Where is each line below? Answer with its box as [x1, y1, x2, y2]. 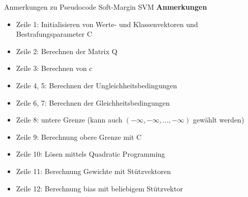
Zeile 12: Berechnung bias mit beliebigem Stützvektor [16, 183, 183, 193]
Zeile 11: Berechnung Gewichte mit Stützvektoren [16, 165, 171, 176]
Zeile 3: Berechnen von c [16, 63, 93, 73]
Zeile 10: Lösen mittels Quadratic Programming [16, 149, 166, 159]
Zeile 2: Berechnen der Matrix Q [16, 45, 118, 56]
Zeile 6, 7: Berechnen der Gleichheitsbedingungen [16, 97, 170, 108]
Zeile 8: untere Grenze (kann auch [16, 114, 123, 125]
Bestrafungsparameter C [16, 29, 92, 39]
